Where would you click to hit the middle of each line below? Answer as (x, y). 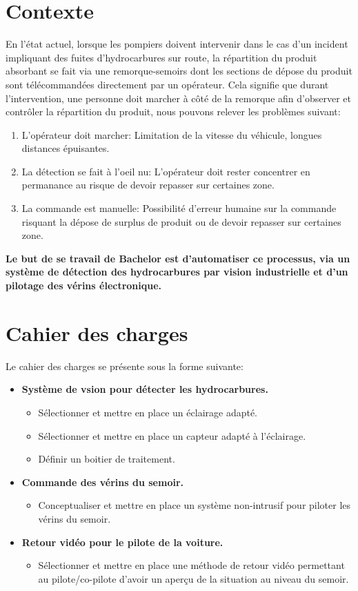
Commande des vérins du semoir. (103, 482)
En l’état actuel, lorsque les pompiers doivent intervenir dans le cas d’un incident (177, 44)
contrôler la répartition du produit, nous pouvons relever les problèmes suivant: (173, 112)
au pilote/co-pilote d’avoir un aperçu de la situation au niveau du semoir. (193, 578)
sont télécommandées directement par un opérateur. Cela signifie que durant (167, 84)
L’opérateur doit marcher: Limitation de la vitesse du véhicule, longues (172, 134)
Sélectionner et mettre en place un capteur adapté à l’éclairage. (172, 435)
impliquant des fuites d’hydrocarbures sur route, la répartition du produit (161, 57)
